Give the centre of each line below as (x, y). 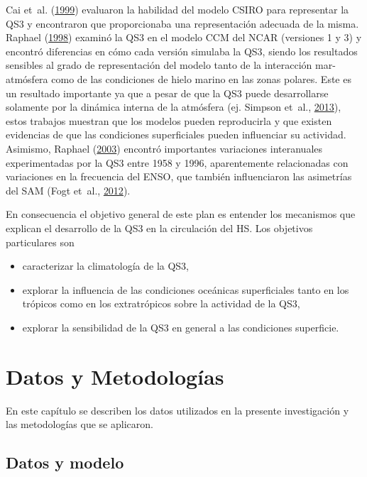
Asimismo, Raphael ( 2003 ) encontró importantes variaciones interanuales (164, 148)
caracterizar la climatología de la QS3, (106, 266)
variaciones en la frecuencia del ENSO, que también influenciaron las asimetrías (179, 176)
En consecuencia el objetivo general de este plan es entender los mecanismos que (181, 214)
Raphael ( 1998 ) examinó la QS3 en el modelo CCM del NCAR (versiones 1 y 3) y (184, 37)
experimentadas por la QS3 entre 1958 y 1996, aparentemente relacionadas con (177, 162)
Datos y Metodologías (115, 376)
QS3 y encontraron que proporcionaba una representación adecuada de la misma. (182, 23)
